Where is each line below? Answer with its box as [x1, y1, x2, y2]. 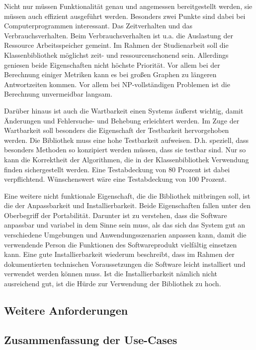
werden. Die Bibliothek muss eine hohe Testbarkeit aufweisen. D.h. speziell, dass [4, 134, 249, 145]
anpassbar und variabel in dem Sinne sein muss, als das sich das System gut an [4, 220, 246, 230]
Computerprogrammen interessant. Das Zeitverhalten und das [4, 20, 193, 31]
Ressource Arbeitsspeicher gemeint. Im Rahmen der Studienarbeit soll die [4, 40, 229, 50]
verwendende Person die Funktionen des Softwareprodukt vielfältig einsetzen [4, 239, 237, 249]
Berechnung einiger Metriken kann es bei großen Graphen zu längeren [4, 69, 217, 80]
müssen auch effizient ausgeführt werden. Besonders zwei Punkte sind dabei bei [4, 10, 246, 21]
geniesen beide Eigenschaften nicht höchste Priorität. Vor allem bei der [4, 59, 220, 70]
